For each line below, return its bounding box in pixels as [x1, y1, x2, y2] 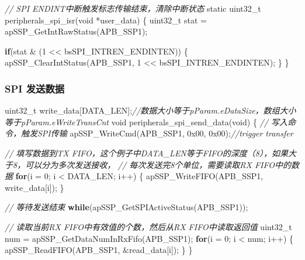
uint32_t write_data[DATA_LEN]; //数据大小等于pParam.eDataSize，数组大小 [5, 104, 296, 117]
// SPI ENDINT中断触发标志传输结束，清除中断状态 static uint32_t [5, 2, 261, 14]
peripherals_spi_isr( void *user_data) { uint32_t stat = [5, 13, 207, 26]
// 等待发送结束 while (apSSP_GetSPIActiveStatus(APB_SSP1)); [5, 201, 248, 213]
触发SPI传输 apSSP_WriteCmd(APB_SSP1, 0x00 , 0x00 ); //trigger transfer [20, 127, 293, 139]
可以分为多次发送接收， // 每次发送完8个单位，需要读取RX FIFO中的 [25, 158, 291, 170]
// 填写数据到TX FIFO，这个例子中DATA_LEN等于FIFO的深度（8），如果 [5, 146, 288, 159]
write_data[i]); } [5, 181, 64, 193]
